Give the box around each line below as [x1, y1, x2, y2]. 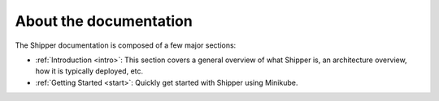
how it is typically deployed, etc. [35, 66, 144, 76]
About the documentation [15, 12, 193, 30]
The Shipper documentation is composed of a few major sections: [15, 40, 237, 50]
